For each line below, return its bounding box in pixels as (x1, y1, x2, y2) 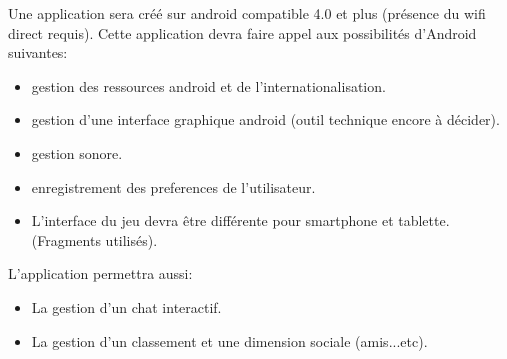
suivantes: (8, 42, 68, 63)
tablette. (398, 210, 450, 231)
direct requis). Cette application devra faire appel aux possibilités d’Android (8, 22, 477, 43)
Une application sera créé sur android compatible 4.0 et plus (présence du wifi (8, 3, 486, 23)
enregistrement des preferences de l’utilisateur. (31, 176, 316, 197)
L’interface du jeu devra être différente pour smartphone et (31, 210, 394, 231)
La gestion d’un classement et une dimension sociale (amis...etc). (31, 330, 428, 351)
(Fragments (31, 229, 101, 250)
